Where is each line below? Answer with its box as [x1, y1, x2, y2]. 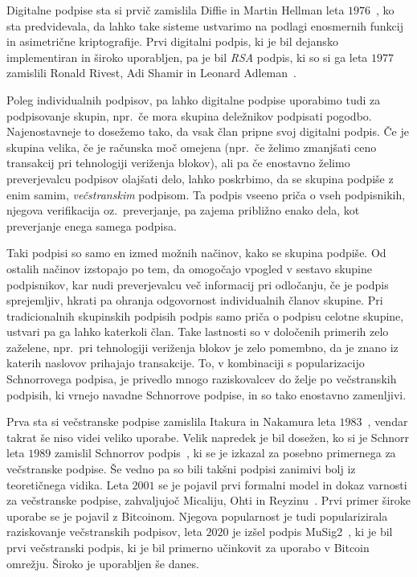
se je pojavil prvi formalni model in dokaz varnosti [158, 476, 407, 493]
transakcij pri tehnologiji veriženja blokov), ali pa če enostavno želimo [6, 154, 350, 171]
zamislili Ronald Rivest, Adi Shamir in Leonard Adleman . [6, 64, 296, 81]
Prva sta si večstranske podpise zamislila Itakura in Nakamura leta [6, 413, 336, 430]
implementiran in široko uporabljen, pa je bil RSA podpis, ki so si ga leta [6, 48, 368, 65]
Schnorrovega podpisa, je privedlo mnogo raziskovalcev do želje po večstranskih [6, 370, 397, 387]
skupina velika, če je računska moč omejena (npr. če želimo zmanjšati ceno [6, 138, 377, 155]
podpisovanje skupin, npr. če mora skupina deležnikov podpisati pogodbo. [6, 107, 372, 124]
